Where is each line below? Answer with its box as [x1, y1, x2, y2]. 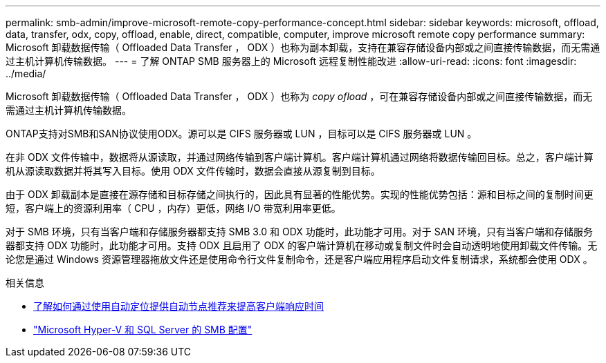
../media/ [6, 68, 46, 79]
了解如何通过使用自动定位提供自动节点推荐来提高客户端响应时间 [33, 300, 324, 312]
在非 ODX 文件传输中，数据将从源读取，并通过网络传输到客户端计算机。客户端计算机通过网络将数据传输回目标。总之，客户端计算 [6, 151, 594, 163]
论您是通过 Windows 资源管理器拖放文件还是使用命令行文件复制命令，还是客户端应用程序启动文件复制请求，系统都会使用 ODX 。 [6, 253, 593, 265]
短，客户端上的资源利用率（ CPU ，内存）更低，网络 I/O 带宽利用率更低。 [6, 202, 341, 214]
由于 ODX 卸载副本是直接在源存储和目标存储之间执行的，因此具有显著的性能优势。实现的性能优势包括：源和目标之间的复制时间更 [6, 188, 594, 200]
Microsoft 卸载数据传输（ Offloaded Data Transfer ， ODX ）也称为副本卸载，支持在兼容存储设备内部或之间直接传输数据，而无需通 [6, 41, 600, 53]
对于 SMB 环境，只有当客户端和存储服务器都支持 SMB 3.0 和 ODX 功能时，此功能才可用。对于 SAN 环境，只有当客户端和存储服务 [6, 226, 593, 237]
